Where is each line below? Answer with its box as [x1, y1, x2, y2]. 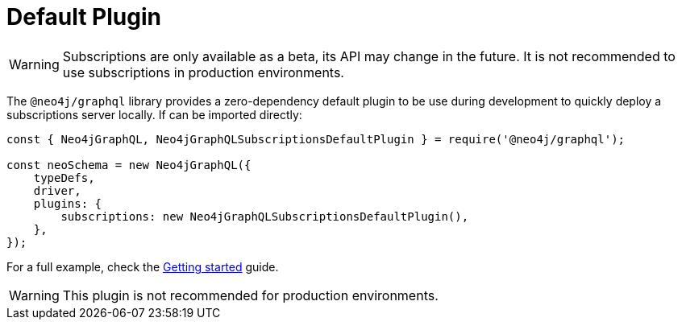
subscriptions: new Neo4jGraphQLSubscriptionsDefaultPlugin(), [60, 209, 469, 223]
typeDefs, [33, 171, 95, 184]
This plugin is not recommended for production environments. [62, 287, 439, 303]
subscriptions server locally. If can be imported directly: [6, 107, 302, 122]
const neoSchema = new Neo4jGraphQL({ [6, 158, 252, 171]
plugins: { [33, 196, 102, 210]
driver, [33, 184, 81, 197]
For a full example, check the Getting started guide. [6, 259, 279, 274]
